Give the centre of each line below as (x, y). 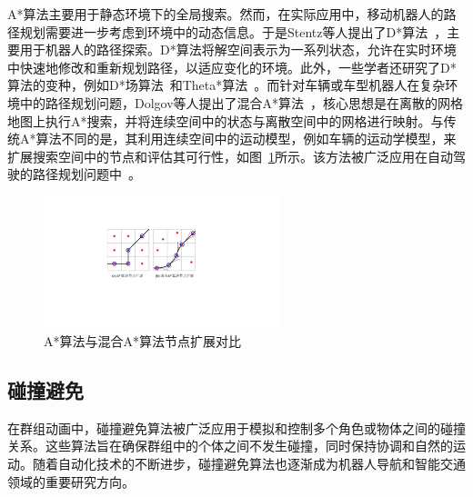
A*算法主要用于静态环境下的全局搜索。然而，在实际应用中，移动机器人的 (226, 14)
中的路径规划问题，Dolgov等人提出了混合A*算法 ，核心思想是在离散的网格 (242, 102)
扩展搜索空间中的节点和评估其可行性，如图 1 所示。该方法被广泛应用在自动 (230, 156)
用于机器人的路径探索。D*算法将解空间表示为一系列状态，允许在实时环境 (238, 50)
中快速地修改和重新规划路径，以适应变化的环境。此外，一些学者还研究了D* (232, 67)
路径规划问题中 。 (86, 174)
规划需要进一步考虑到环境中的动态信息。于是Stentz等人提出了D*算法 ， (233, 31)
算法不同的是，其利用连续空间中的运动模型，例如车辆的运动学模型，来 (246, 139)
